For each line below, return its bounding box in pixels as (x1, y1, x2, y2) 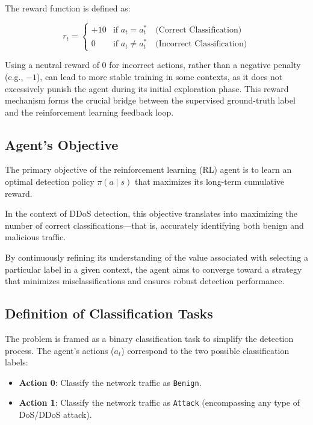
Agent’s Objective (5, 135, 119, 154)
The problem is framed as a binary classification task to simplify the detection (5, 332, 294, 345)
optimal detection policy (5, 175, 95, 188)
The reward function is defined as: (5, 2, 131, 14)
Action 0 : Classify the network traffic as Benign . (19, 376, 202, 388)
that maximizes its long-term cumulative (134, 175, 285, 188)
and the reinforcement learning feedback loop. (5, 105, 174, 118)
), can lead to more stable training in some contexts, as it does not (36, 70, 283, 82)
